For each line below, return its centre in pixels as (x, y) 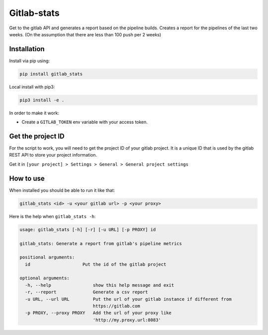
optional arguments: (44, 278)
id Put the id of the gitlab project (96, 264)
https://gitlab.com (116, 306)
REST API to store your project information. (53, 155)
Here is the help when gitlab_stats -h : (53, 216)
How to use (27, 178)
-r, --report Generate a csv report (87, 292)
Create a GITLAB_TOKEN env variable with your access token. (85, 122)
